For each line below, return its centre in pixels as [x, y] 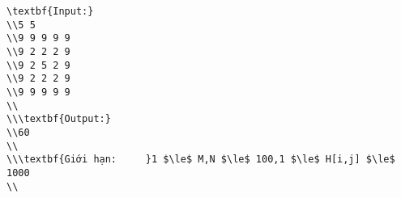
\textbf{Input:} [50, 11]
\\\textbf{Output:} [59, 119]
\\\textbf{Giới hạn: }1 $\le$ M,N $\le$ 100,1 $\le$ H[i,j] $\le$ [201, 160]
